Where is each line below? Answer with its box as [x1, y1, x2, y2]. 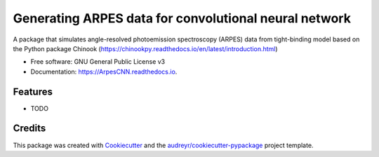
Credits [13, 123, 46, 135]
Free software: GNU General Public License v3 [30, 57, 166, 66]
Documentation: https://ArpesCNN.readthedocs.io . [30, 67, 178, 76]
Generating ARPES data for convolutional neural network [13, 11, 351, 26]
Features [13, 86, 53, 97]
